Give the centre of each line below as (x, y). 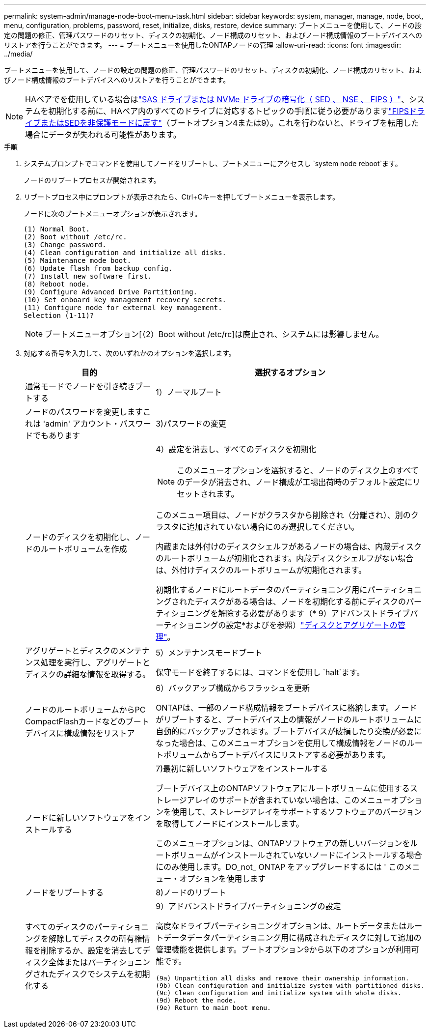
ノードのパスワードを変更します (84, 412)
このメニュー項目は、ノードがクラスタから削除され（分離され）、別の (283, 515)
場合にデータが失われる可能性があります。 (103, 135)
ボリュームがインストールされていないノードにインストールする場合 (297, 855)
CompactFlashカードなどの (75, 721)
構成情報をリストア (99, 733)
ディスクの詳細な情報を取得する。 (88, 674)
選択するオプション (290, 373)
